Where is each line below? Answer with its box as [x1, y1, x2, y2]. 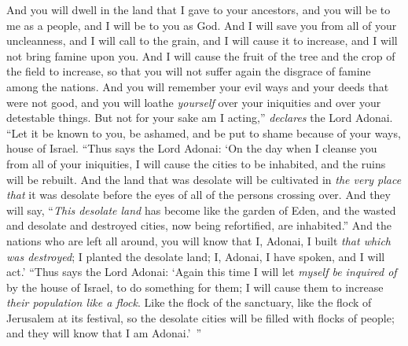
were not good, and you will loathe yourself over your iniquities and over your [6, 94, 381, 110]
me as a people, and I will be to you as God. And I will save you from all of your [6, 17, 397, 33]
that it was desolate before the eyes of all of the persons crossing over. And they [6, 186, 391, 203]
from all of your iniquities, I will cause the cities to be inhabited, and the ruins [6, 155, 386, 171]
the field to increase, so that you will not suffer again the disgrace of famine [6, 63, 371, 79]
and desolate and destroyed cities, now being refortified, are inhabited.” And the [6, 217, 392, 234]
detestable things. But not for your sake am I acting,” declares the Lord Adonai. [6, 109, 393, 126]
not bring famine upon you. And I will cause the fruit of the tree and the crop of [6, 47, 395, 64]
